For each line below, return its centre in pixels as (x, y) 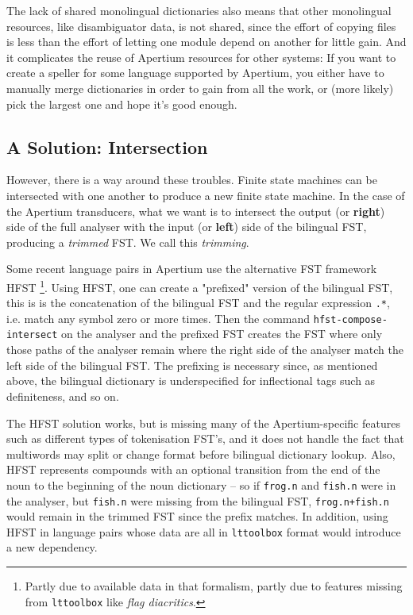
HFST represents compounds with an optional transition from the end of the (193, 469)
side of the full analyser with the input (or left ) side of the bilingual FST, (187, 227)
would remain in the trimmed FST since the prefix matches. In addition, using (197, 516)
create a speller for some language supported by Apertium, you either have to (195, 73)
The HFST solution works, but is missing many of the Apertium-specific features (203, 423)
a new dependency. (52, 547)
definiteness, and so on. (63, 396)
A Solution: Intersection (107, 146)
